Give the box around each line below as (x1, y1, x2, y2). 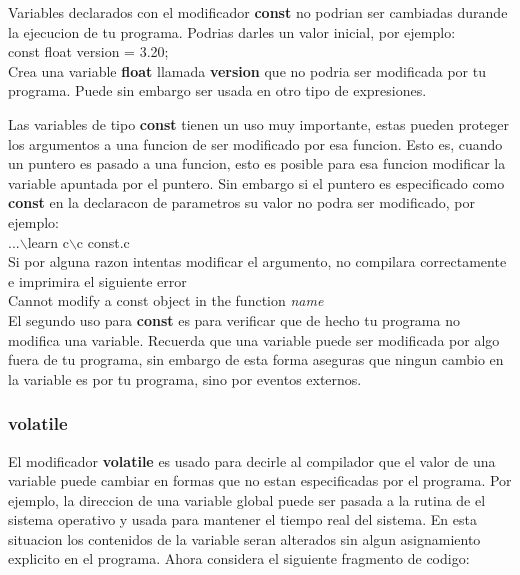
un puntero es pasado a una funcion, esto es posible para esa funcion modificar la (8, 153, 506, 174)
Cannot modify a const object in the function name (8, 290, 324, 311)
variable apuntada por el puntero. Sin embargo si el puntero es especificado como (8, 172, 505, 193)
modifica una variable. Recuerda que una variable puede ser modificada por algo (8, 329, 500, 350)
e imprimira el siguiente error (8, 270, 187, 291)
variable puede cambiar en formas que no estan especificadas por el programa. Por (8, 470, 512, 491)
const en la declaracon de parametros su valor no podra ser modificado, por (8, 192, 475, 213)
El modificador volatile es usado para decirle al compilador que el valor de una (8, 450, 496, 471)
